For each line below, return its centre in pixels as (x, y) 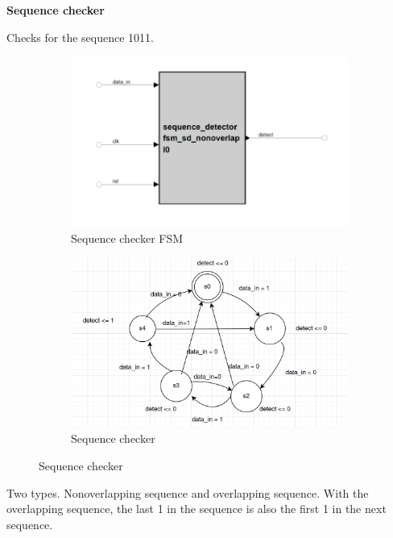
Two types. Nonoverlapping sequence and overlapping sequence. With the (188, 492)
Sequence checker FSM (127, 238)
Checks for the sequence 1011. (80, 37)
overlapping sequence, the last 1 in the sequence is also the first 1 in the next (196, 509)
